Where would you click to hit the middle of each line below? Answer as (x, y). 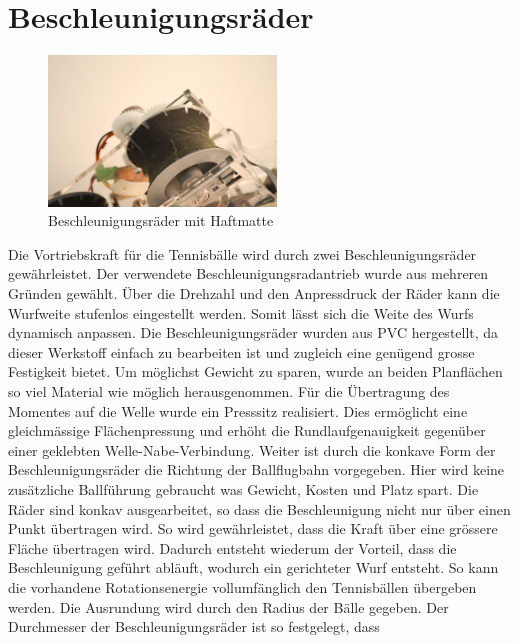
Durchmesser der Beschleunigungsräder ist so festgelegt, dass (194, 626)
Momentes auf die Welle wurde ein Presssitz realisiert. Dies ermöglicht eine (238, 410)
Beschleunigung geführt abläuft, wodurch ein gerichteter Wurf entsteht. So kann (253, 567)
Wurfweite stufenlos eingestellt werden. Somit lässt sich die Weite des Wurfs (241, 312)
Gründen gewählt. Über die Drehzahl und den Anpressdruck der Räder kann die (254, 293)
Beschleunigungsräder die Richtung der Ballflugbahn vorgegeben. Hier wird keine (256, 469)
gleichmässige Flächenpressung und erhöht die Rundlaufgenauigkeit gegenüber (247, 430)
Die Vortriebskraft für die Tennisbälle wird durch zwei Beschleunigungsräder (242, 253)
